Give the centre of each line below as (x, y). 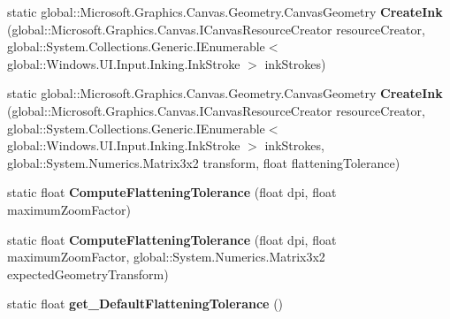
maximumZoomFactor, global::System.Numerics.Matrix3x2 (166, 257)
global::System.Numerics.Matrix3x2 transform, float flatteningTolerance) (204, 162)
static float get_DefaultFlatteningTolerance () (145, 304)
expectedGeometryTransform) (88, 273)
